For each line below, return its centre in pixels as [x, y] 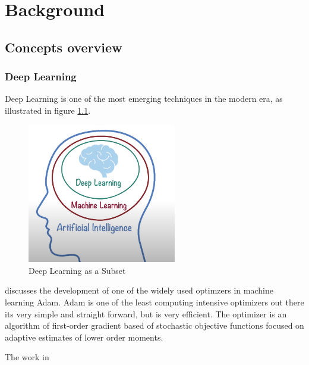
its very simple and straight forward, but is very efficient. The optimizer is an [146, 313]
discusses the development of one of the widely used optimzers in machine [139, 290]
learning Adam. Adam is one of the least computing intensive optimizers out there [154, 302]
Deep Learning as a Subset [77, 270]
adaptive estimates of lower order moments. [84, 337]
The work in [27, 357]
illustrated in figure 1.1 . [48, 110]
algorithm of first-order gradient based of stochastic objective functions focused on [154, 325]
